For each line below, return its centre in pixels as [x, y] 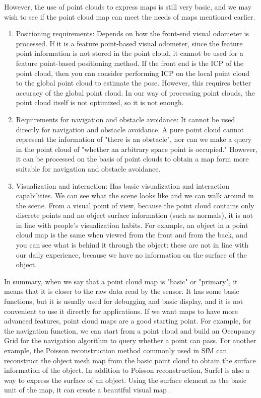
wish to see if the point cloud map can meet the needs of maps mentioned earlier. [130, 16]
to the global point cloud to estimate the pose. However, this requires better [134, 83]
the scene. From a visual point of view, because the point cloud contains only [135, 205]
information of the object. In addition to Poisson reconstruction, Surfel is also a [127, 370]
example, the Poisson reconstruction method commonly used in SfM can [116, 350]
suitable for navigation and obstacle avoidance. [88, 168]
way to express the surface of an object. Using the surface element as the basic [125, 380]
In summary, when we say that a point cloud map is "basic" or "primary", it [121, 281]
